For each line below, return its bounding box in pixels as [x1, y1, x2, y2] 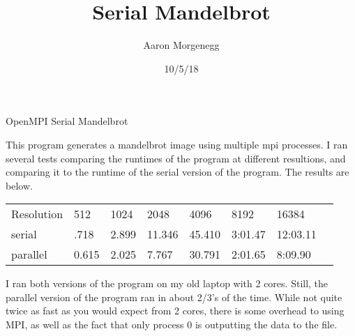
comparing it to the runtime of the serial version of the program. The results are [6, 165, 349, 179]
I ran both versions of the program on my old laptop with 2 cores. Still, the [6, 276, 328, 291]
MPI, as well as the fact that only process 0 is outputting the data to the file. [6, 317, 338, 332]
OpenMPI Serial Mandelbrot [6, 114, 128, 128]
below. [6, 178, 33, 192]
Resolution [11, 206, 63, 222]
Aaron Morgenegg [143, 38, 220, 52]
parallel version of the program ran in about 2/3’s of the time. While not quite [6, 289, 342, 304]
